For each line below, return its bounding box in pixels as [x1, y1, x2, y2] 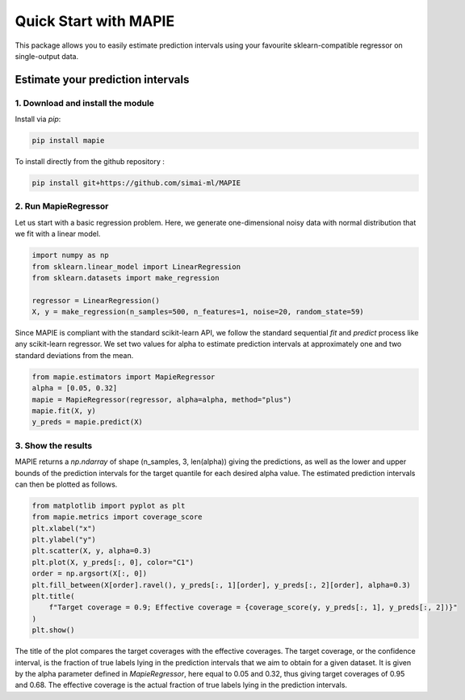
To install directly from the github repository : [15, 157, 165, 167]
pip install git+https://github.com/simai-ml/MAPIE [31, 179, 241, 188]
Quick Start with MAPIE [15, 12, 175, 30]
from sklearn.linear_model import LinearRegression [31, 262, 241, 271]
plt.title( [31, 592, 75, 601]
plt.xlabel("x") [31, 524, 97, 533]
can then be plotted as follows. [15, 479, 118, 489]
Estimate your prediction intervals [15, 73, 190, 86]
